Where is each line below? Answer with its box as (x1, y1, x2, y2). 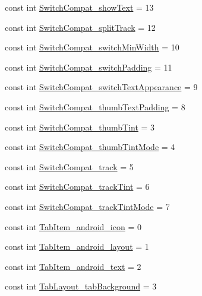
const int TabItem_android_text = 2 (5, 260, 141, 272)
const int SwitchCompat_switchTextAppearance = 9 (5, 81, 198, 93)
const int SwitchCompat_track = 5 (5, 160, 134, 173)
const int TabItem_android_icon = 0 (5, 220, 141, 233)
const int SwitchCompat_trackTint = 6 (5, 180, 150, 193)
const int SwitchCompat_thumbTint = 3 (5, 120, 155, 133)
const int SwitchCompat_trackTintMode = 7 (5, 200, 170, 212)
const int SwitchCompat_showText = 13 (5, 1, 154, 13)
